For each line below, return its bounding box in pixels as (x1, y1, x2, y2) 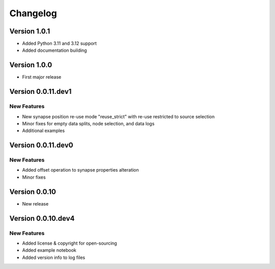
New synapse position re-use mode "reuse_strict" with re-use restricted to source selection (22, 113, 215, 119)
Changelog (9, 8, 57, 19)
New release (22, 200, 49, 207)
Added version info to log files (22, 254, 86, 260)
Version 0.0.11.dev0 (9, 141, 73, 150)
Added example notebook (22, 247, 76, 253)
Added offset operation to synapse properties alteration (22, 167, 140, 173)
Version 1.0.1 (9, 27, 50, 36)
